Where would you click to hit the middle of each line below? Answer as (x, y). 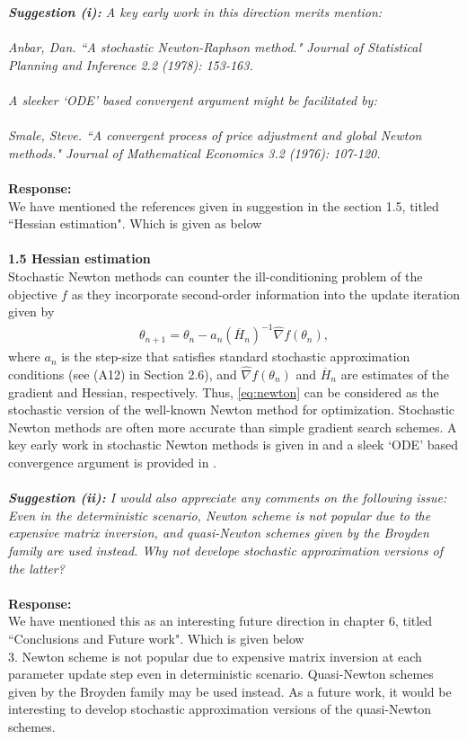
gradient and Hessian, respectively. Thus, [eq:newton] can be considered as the (224, 392)
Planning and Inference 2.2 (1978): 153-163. (131, 64)
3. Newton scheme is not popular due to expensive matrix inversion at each (215, 656)
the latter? (36, 568)
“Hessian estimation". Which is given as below (135, 223)
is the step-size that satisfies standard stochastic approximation (236, 356)
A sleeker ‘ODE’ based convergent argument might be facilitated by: (193, 99)
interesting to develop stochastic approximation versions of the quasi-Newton (220, 709)
